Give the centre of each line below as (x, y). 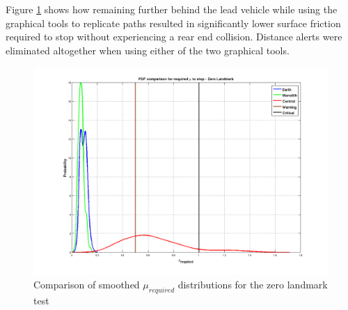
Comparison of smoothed (87, 285)
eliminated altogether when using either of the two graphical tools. (148, 50)
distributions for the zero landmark (253, 285)
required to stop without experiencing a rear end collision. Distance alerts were (174, 37)
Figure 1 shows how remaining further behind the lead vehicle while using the (172, 9)
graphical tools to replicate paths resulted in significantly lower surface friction (173, 23)
